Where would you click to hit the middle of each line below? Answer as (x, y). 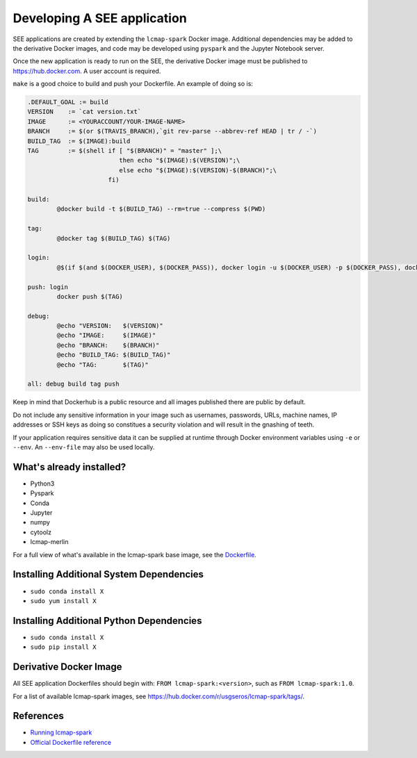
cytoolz (41, 532)
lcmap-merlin (49, 542)
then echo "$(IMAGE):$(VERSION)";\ (180, 160)
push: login (48, 287)
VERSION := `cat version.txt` (84, 112)
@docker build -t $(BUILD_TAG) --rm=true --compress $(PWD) (161, 209)
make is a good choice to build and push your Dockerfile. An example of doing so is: (133, 84)
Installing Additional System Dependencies (108, 574)
